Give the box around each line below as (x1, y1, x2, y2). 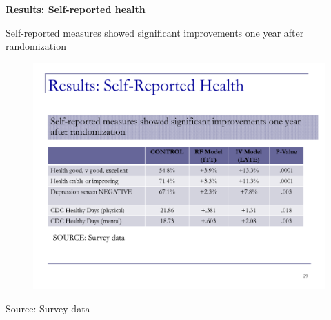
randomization (6, 39, 66, 53)
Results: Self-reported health (6, 2, 146, 16)
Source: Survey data (6, 301, 90, 315)
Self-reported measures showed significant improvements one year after (6, 25, 304, 39)
